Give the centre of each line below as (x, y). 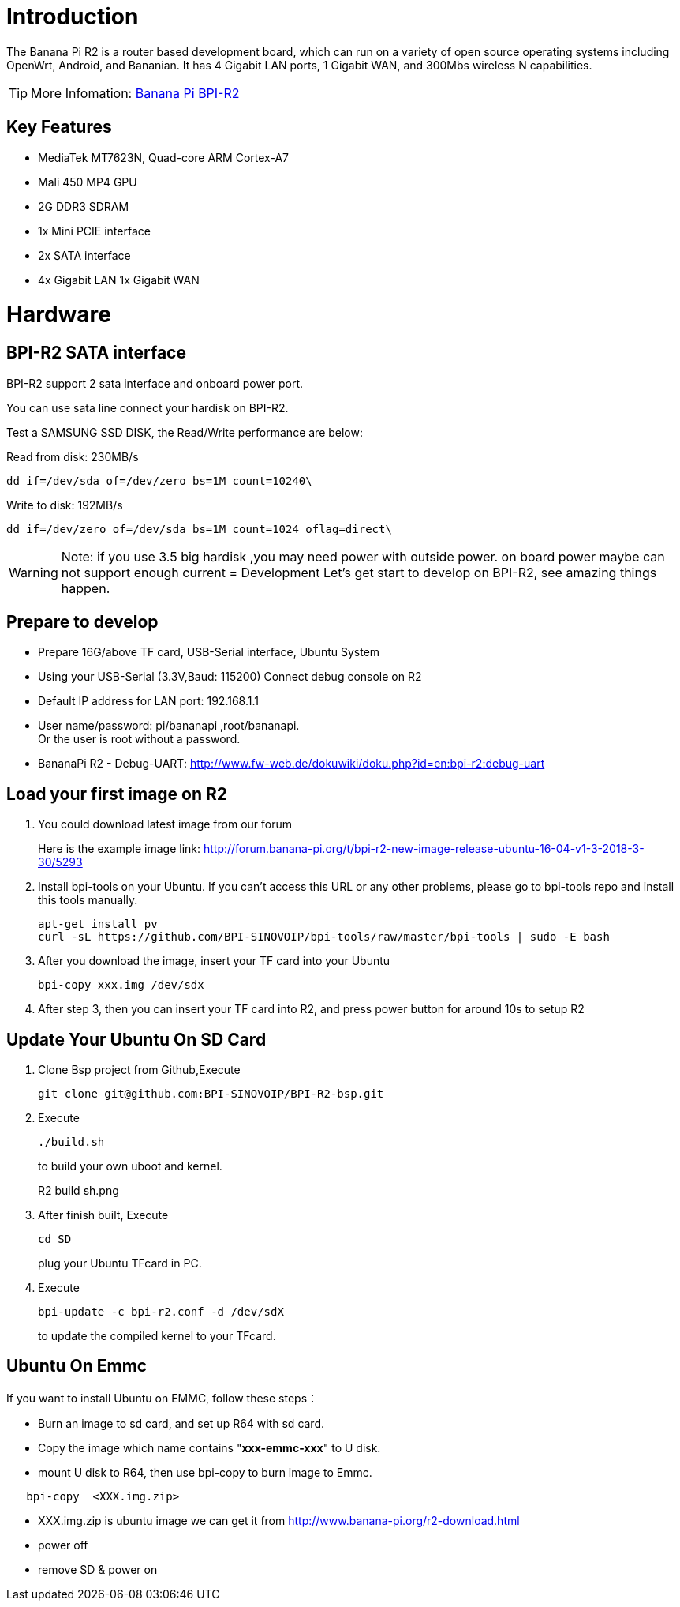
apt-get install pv (98, 924)
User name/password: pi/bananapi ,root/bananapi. (169, 726)
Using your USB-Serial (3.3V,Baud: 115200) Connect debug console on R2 (230, 677)
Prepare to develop (82, 621)
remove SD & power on (98, 1569)
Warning (34, 572)
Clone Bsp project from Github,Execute (139, 1070)
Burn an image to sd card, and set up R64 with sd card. (181, 1423)
